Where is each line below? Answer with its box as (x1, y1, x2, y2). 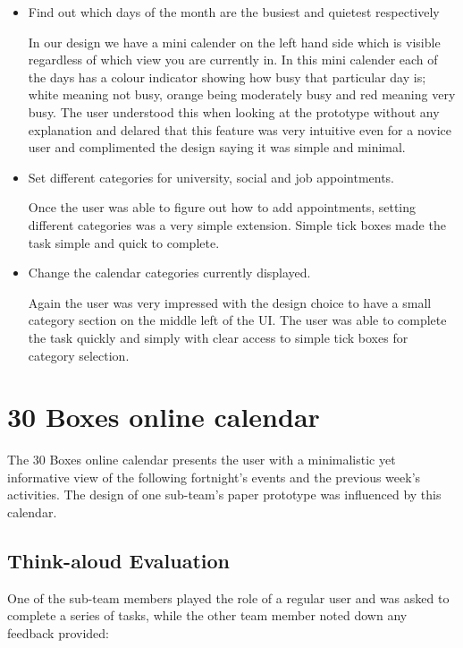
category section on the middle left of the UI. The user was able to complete (28, 311, 447, 329)
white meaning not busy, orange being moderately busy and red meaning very (28, 85, 456, 104)
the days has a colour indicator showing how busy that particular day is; (28, 67, 426, 86)
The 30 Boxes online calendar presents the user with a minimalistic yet (7, 450, 396, 469)
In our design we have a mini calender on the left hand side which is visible (28, 32, 441, 51)
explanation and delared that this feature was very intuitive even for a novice (28, 120, 452, 139)
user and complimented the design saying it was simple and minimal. (28, 138, 406, 157)
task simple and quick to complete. (28, 233, 220, 252)
